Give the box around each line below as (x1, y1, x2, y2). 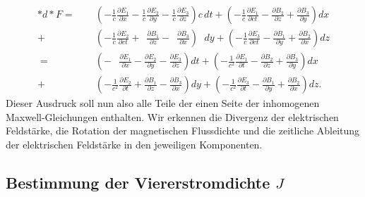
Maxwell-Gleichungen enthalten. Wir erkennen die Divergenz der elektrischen (6, 109, 339, 124)
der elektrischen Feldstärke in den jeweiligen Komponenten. (6, 136, 263, 151)
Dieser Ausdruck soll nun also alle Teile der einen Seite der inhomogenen (6, 96, 320, 110)
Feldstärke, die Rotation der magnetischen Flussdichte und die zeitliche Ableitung (6, 123, 360, 138)
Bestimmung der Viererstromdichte (6, 171, 270, 193)
